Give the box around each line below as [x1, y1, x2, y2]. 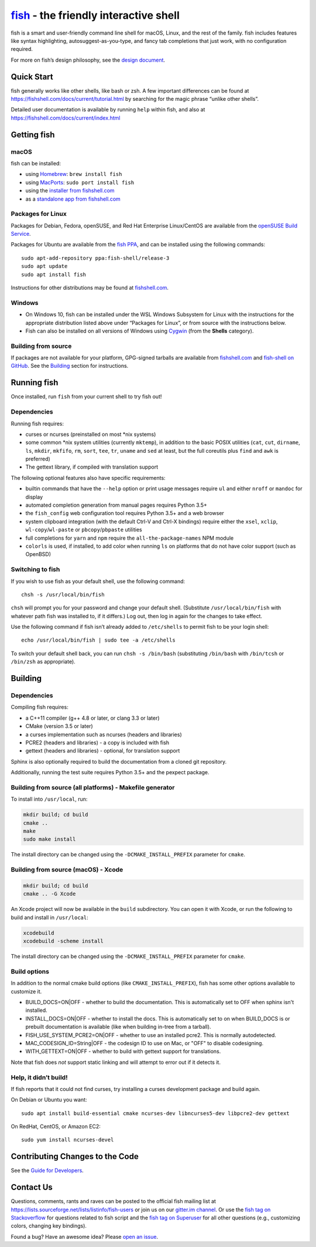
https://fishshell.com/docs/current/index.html [11, 114, 121, 121]
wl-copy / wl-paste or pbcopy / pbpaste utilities [25, 526, 143, 533]
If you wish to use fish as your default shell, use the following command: [11, 578, 186, 585]
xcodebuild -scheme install [23, 938, 104, 944]
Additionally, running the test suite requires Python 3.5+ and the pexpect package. [11, 769, 210, 776]
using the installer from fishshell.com [25, 187, 115, 194]
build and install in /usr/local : [11, 914, 89, 921]
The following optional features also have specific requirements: [11, 474, 166, 481]
